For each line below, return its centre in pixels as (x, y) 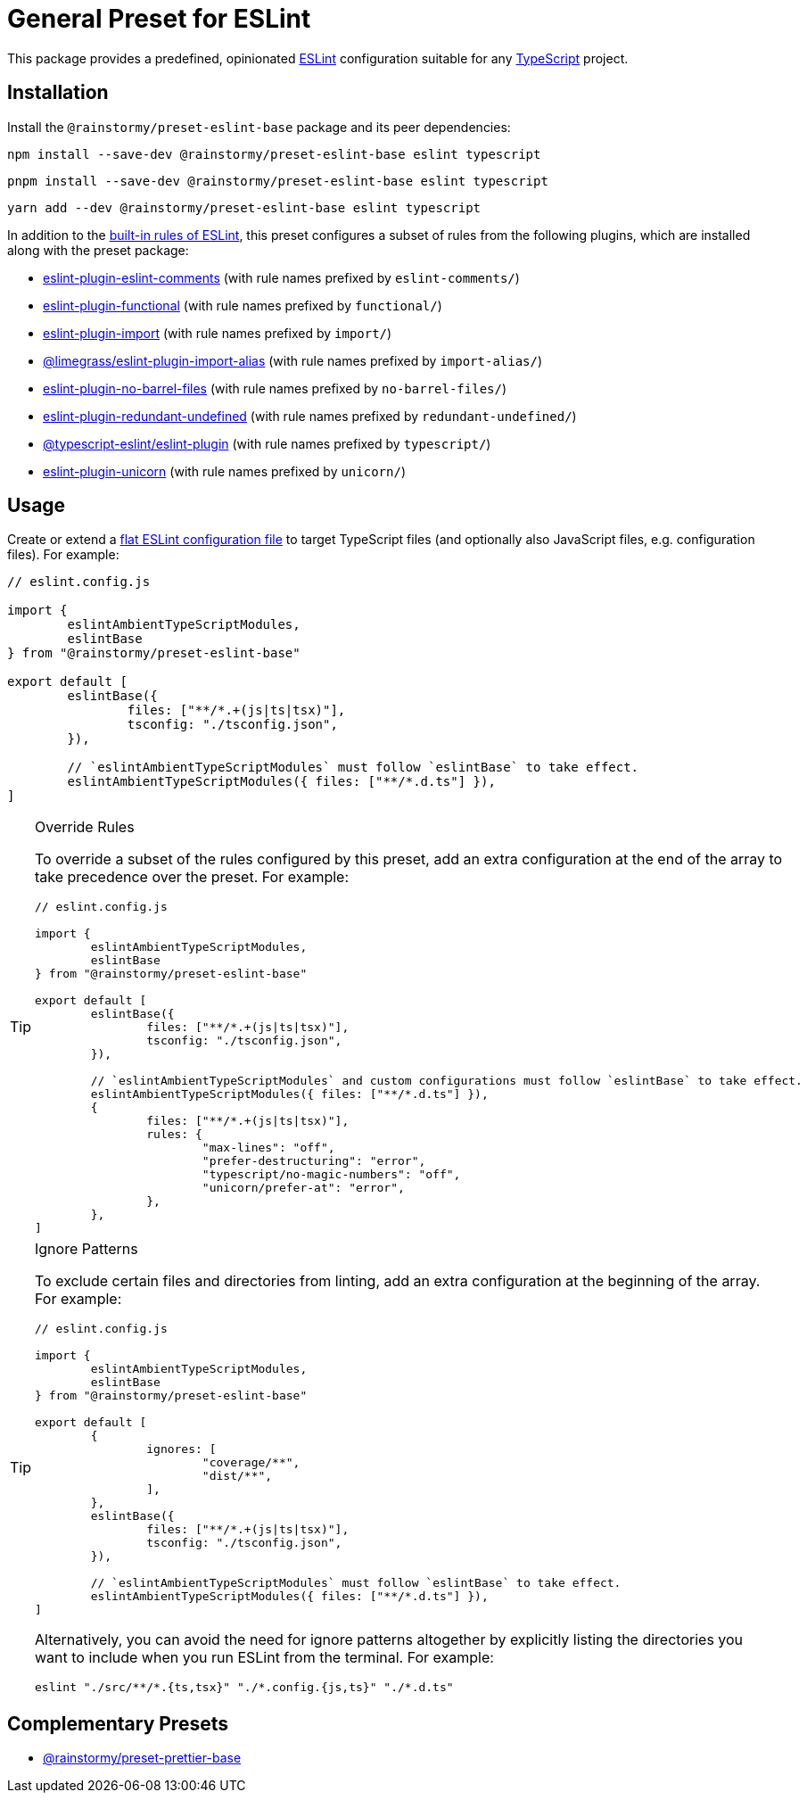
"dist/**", (237, 1476)
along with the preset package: (98, 250)
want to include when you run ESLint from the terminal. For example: (264, 1658)
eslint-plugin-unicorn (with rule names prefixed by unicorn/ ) (224, 471)
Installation (58, 93)
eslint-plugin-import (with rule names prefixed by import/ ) (218, 333)
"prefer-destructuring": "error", (314, 1161)
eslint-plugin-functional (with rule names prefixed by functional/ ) (243, 305)
